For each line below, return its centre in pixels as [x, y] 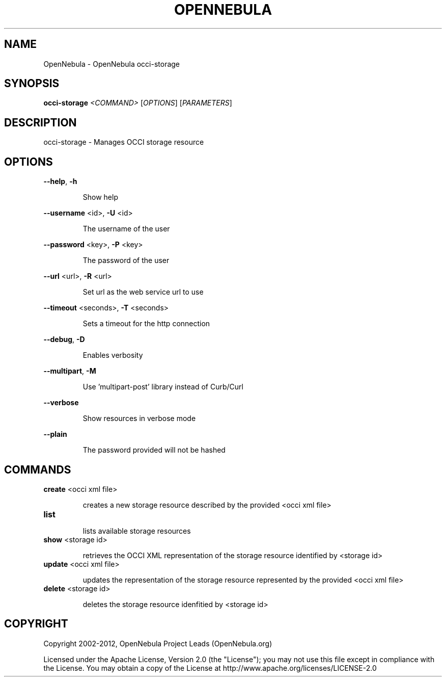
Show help [100, 197]
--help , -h [60, 181]
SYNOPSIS [32, 84]
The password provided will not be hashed [154, 450]
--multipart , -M [70, 371]
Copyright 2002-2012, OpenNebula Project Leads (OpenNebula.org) [158, 643]
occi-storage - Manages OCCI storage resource [124, 142]
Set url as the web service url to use [143, 292]
